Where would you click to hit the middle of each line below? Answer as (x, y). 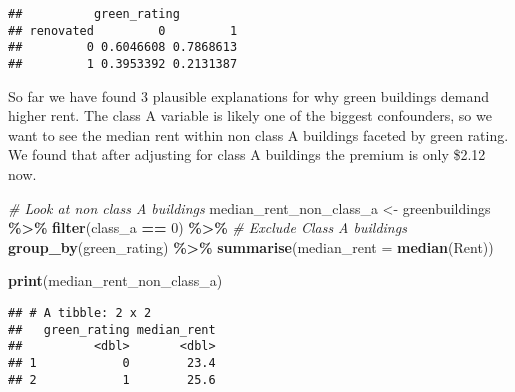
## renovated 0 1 (123, 30)
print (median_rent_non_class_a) (115, 280)
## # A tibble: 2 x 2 (80, 312)
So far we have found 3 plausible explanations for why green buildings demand (249, 95)
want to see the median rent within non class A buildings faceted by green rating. (258, 134)
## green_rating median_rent (112, 329)
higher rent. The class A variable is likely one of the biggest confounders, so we (250, 115)
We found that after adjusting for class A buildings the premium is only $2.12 (247, 154)
